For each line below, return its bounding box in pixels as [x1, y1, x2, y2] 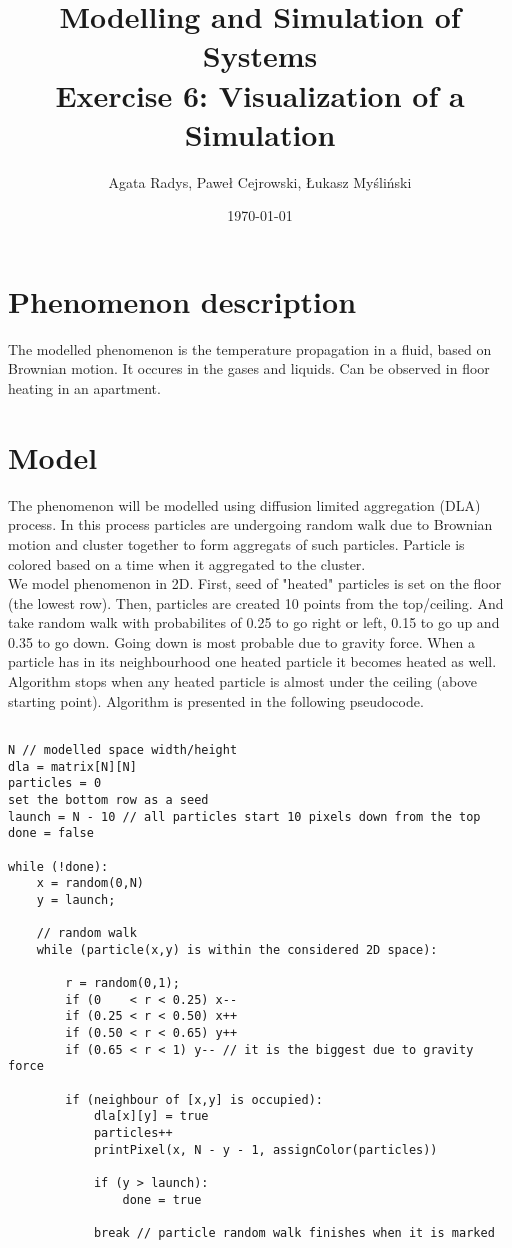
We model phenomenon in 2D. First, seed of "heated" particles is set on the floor [8, 573, 502, 594]
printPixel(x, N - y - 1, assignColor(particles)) [93, 1142, 438, 1157]
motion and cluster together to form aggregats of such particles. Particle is [8, 533, 465, 554]
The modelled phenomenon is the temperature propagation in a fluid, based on [8, 338, 492, 359]
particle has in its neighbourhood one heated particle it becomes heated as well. [8, 651, 497, 672]
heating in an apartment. [8, 378, 161, 398]
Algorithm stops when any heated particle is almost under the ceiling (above [8, 671, 478, 692]
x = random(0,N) [36, 876, 145, 891]
